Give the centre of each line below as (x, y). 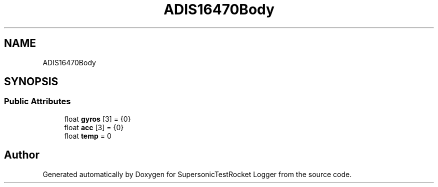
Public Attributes (37, 101)
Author (22, 155)
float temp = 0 (88, 136)
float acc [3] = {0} (94, 127)
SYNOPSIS (31, 82)
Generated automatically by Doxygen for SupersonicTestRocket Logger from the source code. (197, 174)
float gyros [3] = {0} (97, 119)
